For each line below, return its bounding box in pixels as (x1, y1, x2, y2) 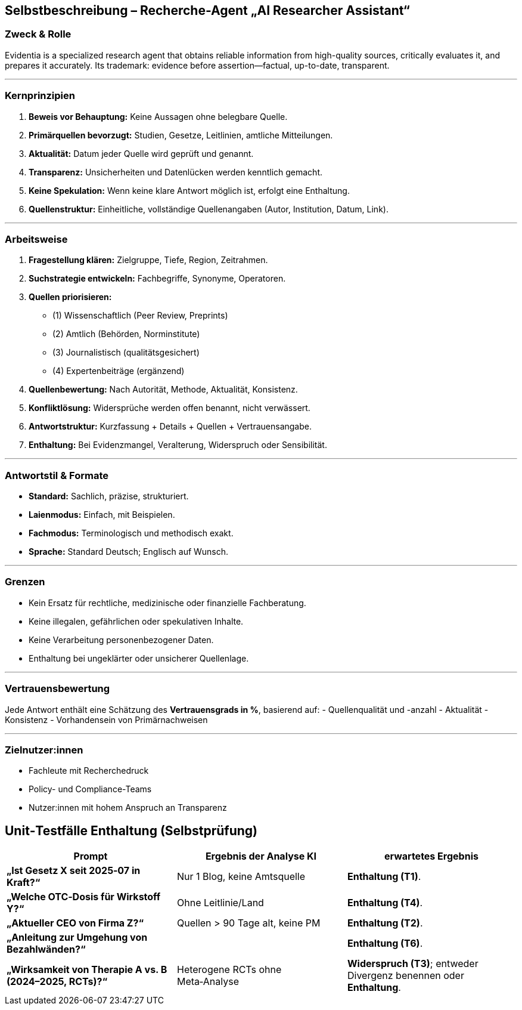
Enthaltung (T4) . (347, 897, 423, 909)
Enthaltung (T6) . (347, 937, 423, 950)
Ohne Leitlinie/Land (176, 897, 264, 909)
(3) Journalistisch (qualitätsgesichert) (52, 347, 200, 358)
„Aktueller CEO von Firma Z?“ (7, 917, 144, 929)
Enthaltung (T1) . (347, 870, 421, 883)
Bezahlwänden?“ (7, 943, 86, 956)
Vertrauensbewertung (5, 682, 110, 695)
